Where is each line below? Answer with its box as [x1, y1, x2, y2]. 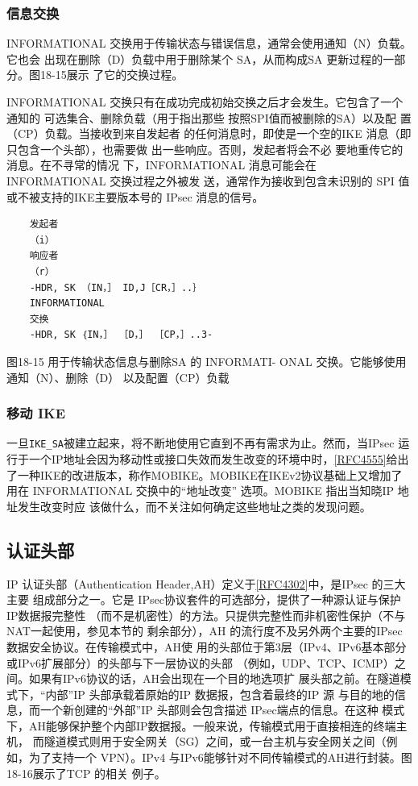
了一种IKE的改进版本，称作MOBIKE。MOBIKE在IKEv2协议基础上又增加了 [6, 466, 403, 483]
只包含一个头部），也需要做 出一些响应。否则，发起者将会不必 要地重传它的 [6, 140, 404, 157]
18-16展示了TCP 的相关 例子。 [6, 764, 166, 781]
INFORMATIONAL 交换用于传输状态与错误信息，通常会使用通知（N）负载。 [6, 35, 412, 52]
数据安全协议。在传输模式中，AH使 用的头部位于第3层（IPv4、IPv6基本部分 [6, 638, 407, 655]
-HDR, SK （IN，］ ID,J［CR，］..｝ [29, 281, 203, 293]
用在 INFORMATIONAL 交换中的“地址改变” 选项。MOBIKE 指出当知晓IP [6, 482, 395, 499]
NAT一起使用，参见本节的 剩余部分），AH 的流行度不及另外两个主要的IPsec [6, 622, 403, 639]
